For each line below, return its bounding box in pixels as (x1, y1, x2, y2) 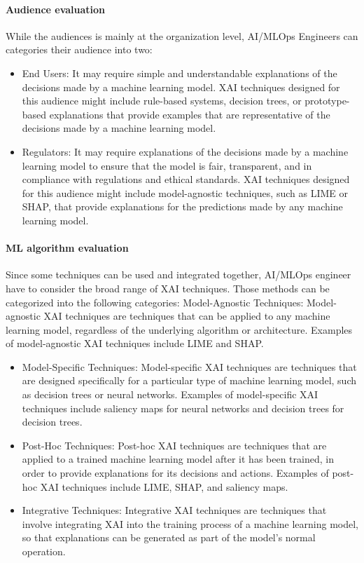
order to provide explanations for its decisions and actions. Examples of (22, 466, 329, 480)
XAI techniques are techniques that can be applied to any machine (43, 308, 330, 323)
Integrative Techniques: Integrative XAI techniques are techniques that (22, 503, 327, 517)
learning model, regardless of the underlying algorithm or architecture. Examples (6, 322, 353, 337)
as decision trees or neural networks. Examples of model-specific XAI (22, 387, 318, 402)
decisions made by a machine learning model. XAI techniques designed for (22, 79, 340, 94)
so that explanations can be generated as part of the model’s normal (22, 530, 316, 545)
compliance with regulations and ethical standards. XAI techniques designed (22, 172, 350, 186)
